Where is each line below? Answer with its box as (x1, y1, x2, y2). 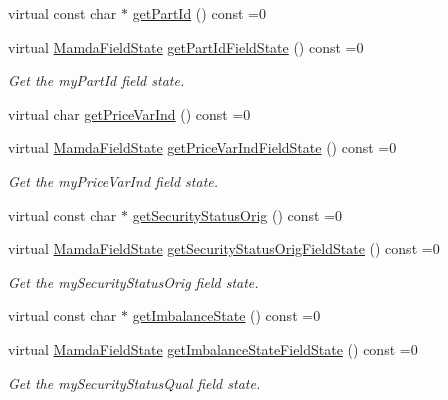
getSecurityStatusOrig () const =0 (132, 204, 343, 225)
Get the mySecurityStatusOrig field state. (8, 271, 259, 292)
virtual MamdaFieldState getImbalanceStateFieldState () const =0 (8, 338, 418, 359)
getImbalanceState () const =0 (132, 305, 321, 326)
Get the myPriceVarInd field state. (8, 170, 219, 191)
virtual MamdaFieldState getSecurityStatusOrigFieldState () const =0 (8, 238, 440, 259)
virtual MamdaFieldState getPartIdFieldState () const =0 (8, 36, 364, 57)
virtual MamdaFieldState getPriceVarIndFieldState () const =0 (8, 137, 397, 158)
